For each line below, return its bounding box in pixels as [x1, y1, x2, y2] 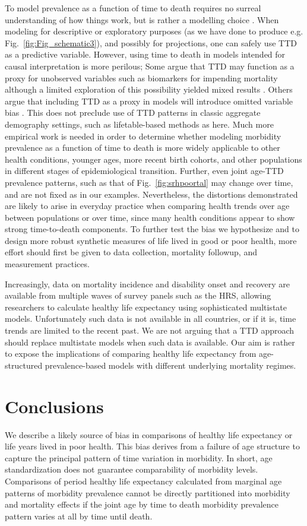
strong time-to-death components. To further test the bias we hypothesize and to [5, 223, 299, 235]
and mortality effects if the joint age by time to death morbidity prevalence [5, 498, 279, 511]
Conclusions [5, 394, 104, 418]
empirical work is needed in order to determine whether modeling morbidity [5, 129, 281, 142]
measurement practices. [5, 258, 90, 270]
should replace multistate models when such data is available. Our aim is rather [5, 335, 295, 348]
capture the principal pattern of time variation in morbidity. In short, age [5, 451, 273, 464]
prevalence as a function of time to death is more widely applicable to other [5, 141, 280, 154]
